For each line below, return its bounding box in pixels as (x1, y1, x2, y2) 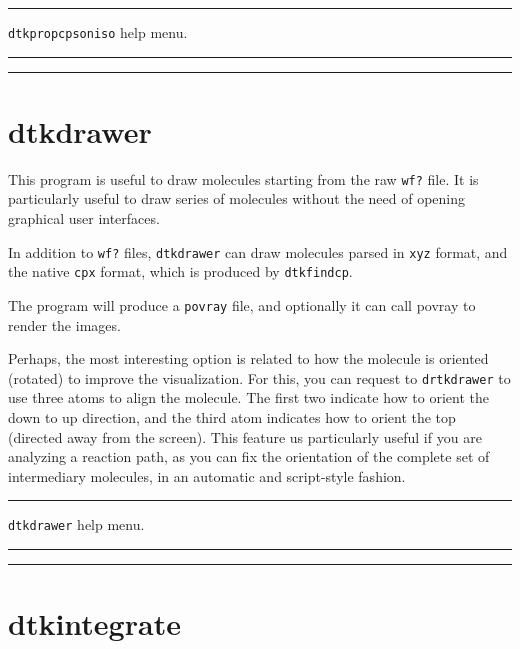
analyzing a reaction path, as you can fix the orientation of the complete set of (8, 446, 490, 467)
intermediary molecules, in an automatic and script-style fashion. (8, 465, 406, 486)
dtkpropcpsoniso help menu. (8, 22, 188, 42)
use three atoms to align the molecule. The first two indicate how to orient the (8, 387, 489, 408)
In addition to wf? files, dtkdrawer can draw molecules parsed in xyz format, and (8, 241, 508, 262)
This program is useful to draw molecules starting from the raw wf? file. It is (8, 168, 479, 189)
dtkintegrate (8, 603, 181, 644)
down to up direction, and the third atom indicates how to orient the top (8, 407, 456, 428)
